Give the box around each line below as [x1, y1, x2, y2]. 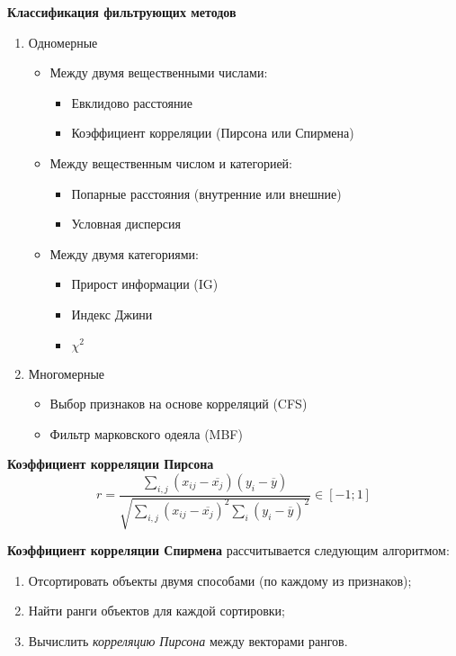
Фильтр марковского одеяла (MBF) [49, 424, 243, 443]
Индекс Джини [71, 304, 153, 323]
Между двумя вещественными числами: [49, 63, 268, 82]
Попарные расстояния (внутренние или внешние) [71, 184, 342, 202]
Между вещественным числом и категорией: [49, 153, 292, 172]
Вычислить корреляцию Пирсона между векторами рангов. [28, 631, 348, 650]
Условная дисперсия [71, 214, 181, 233]
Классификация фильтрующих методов [7, 3, 237, 21]
